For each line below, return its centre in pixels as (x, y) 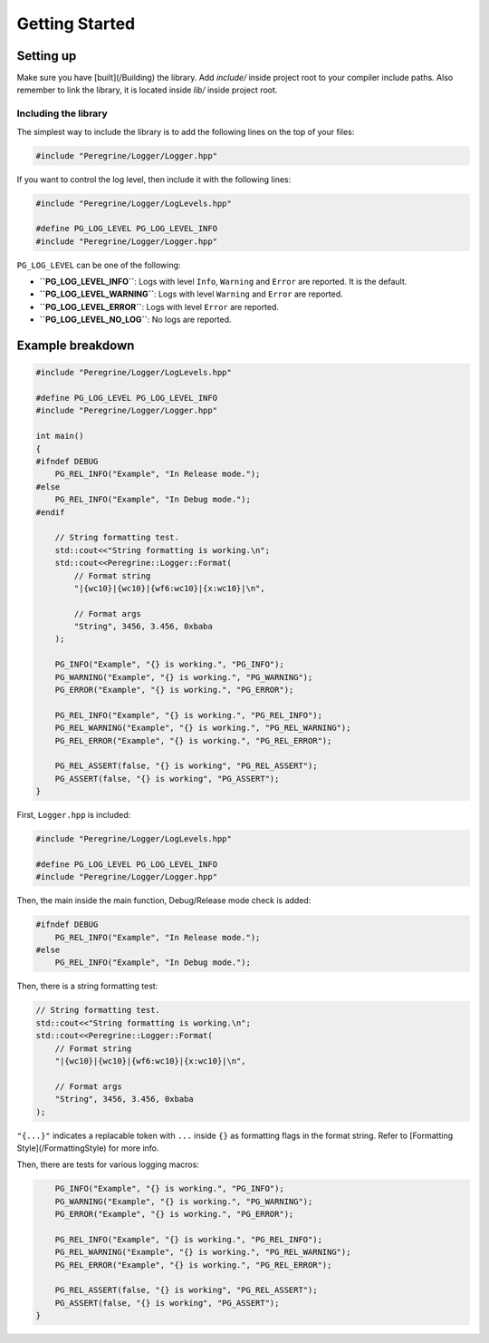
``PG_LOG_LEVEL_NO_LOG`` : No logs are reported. (135, 320)
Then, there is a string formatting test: (87, 986)
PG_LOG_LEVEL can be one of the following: (99, 265)
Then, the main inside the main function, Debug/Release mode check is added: (164, 900)
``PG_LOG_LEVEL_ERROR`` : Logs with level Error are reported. (159, 307)
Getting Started (76, 24)
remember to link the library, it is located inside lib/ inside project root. (147, 90)
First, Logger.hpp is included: (74, 815)
